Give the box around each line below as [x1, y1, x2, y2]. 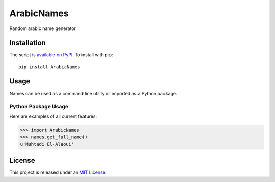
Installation [9, 39, 46, 47]
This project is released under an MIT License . [9, 169, 107, 175]
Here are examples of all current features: [9, 113, 97, 119]
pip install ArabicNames [18, 64, 80, 70]
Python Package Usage [9, 103, 69, 110]
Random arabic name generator [9, 25, 76, 32]
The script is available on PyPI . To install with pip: [9, 52, 113, 58]
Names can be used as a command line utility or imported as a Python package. [9, 90, 177, 96]
